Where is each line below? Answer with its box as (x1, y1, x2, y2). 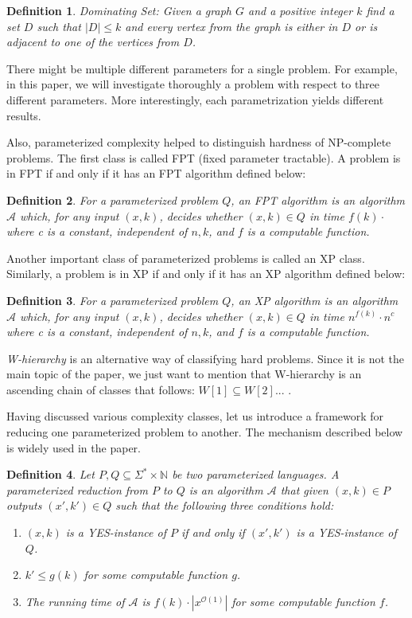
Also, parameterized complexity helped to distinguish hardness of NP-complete (6, 134, 391, 151)
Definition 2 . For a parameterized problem (6, 191, 219, 208)
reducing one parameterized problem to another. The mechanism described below (6, 424, 403, 440)
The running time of (25, 593, 125, 609)
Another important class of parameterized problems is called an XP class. (6, 249, 365, 266)
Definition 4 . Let (6, 466, 95, 483)
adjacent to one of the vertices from (6, 33, 180, 50)
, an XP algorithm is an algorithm (231, 291, 398, 308)
